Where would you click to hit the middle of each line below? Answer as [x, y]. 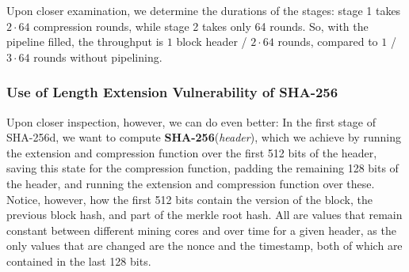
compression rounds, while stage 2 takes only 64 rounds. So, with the [201, 26]
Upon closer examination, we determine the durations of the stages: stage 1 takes [204, 10]
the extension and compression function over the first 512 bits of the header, [192, 152]
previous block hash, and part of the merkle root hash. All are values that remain [204, 215]
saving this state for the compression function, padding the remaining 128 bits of [203, 168]
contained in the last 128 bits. [79, 261]
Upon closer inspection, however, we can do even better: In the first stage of [191, 121]
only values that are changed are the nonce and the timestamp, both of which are [204, 246]
